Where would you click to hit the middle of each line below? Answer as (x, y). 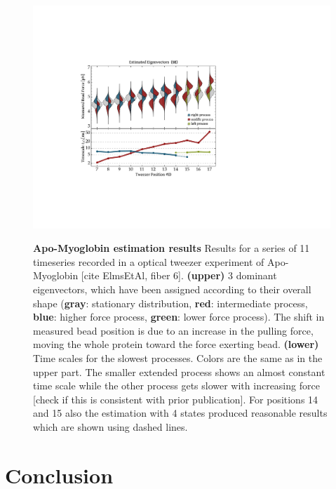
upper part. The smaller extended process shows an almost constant (179, 371)
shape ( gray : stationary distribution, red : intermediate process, (170, 303)
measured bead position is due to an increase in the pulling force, (173, 330)
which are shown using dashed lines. (110, 426)
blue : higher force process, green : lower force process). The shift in (179, 317)
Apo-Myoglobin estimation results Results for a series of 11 (172, 248)
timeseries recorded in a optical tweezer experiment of (149, 261)
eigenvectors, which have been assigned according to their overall (172, 289)
